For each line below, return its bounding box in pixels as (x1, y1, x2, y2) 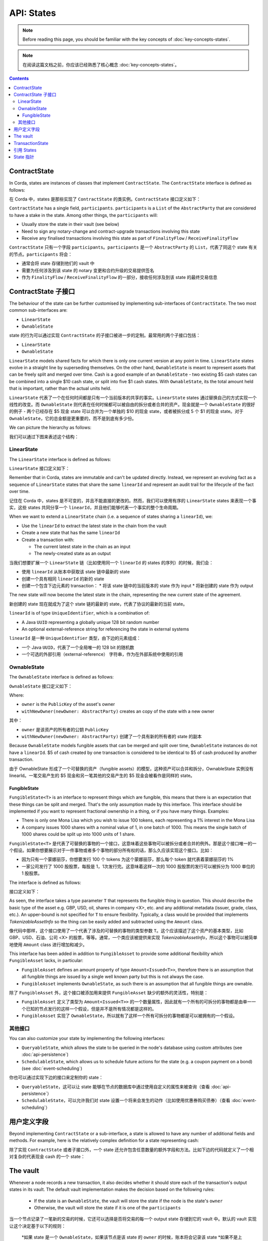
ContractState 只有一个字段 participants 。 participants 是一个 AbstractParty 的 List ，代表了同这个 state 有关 (9, 244, 258, 250)
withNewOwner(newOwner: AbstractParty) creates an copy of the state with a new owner (21, 708, 214, 714)
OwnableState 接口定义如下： (9, 683, 73, 689)
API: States (9, 7, 57, 18)
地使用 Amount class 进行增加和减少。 (9, 941, 87, 948)
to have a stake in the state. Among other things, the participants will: (9, 212, 158, 218)
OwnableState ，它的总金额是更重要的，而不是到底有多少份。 (9, 415, 136, 421)
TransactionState (13, 140, 49, 146)
